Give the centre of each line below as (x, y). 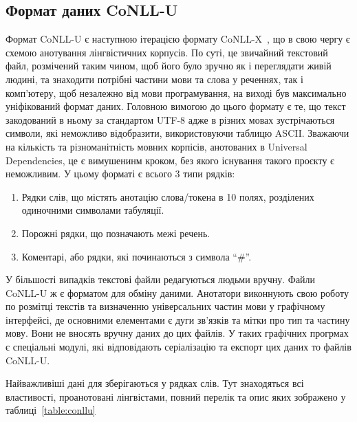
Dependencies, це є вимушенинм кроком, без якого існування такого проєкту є (170, 160)
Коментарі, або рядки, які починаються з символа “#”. (137, 256)
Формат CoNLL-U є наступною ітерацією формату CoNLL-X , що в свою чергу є (178, 39)
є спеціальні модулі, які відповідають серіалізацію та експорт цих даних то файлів (178, 347)
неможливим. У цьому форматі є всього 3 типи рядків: (120, 174)
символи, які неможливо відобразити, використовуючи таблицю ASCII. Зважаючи (177, 133)
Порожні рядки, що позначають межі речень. (116, 233)
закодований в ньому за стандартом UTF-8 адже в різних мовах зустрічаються (170, 119)
